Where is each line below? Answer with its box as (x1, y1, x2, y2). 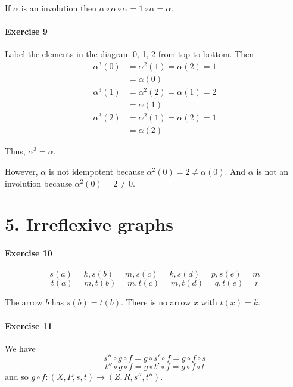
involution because (5, 177, 72, 189)
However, (5, 165, 38, 177)
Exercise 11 (5, 319, 52, 332)
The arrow (5, 296, 43, 308)
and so (5, 370, 29, 383)
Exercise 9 (5, 25, 48, 38)
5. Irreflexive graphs (5, 212, 173, 236)
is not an (256, 165, 289, 177)
